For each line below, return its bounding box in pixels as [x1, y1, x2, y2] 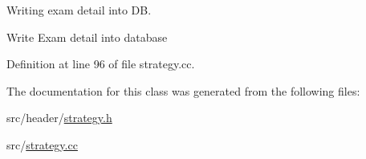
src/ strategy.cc [6, 136, 78, 153]
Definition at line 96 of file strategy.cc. [6, 55, 195, 72]
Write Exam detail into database [6, 28, 168, 45]
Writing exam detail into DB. [6, 2, 152, 18]
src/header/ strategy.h [6, 109, 112, 126]
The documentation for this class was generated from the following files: [6, 82, 360, 99]
